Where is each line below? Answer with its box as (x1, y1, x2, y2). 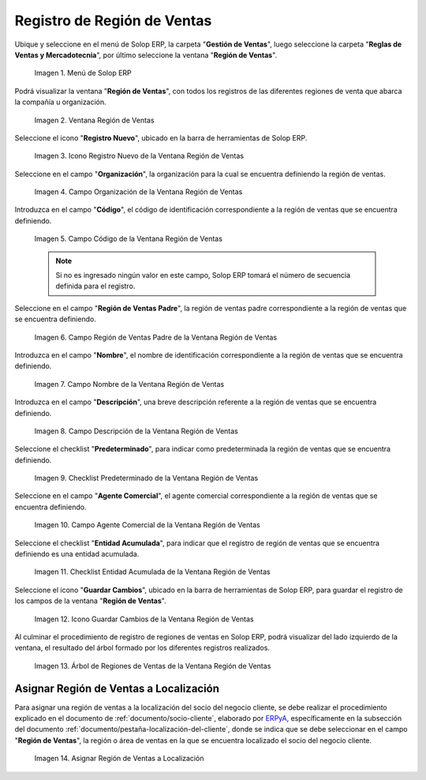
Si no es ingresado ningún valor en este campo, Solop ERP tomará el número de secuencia (55, 271, 351, 280)
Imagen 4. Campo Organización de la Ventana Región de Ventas (34, 187, 243, 197)
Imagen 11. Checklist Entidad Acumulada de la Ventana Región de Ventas (34, 567, 271, 576)
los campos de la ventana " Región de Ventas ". (14, 596, 166, 606)
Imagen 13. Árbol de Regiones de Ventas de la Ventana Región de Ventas (34, 661, 271, 670)
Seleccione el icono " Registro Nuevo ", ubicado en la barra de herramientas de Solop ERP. (14, 133, 308, 142)
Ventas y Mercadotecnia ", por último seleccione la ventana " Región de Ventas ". (14, 50, 278, 59)
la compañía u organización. (14, 97, 106, 107)
